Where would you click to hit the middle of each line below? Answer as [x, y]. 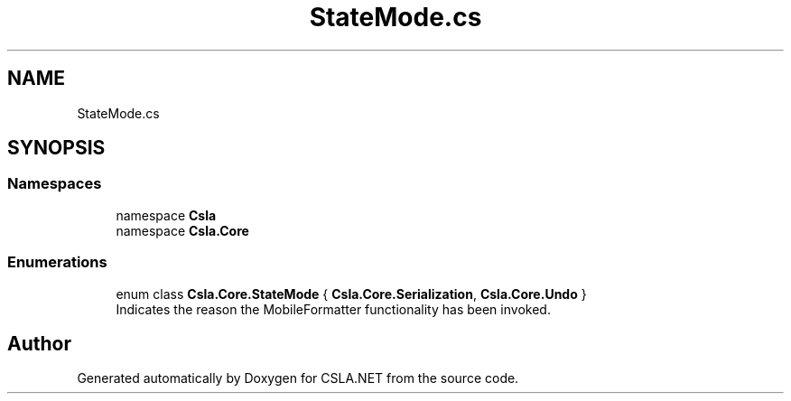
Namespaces [55, 184]
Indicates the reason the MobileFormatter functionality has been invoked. [333, 309]
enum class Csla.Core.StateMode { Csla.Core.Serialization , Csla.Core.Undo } [351, 294]
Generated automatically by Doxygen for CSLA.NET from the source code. [298, 378]
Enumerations [57, 262]
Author [39, 343]
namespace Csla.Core [182, 230]
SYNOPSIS [56, 148]
